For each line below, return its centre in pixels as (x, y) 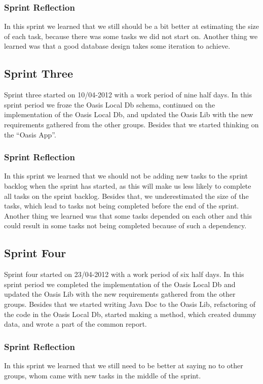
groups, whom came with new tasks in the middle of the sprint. (103, 375)
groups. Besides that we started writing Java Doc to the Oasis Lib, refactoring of (130, 304)
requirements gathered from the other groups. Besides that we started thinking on (131, 124)
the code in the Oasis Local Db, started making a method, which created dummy (130, 314)
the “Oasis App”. (30, 134)
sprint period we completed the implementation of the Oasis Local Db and (120, 284)
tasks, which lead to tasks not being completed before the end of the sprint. (122, 206)
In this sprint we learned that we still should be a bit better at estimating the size (131, 26)
